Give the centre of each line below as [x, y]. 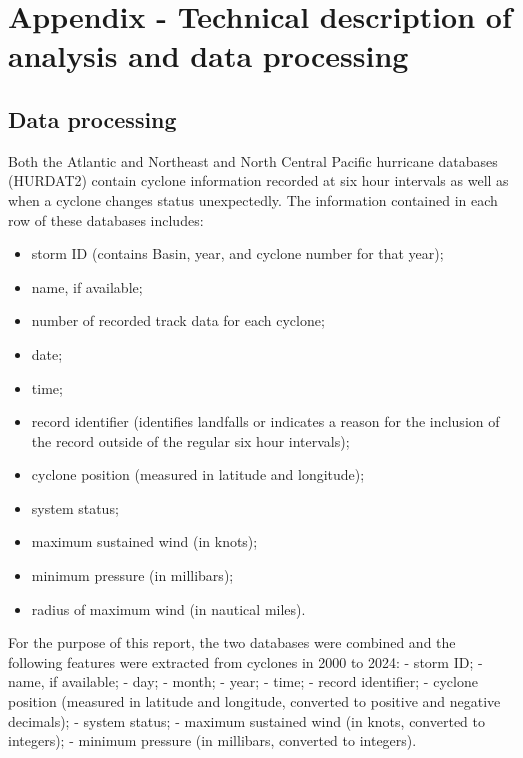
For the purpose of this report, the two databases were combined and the [232, 642]
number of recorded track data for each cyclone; [178, 320]
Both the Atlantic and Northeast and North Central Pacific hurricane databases [253, 160]
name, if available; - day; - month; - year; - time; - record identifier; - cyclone [243, 681]
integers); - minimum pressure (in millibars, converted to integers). [212, 740]
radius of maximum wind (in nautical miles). [168, 608]
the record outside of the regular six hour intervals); [190, 440]
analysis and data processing [208, 55]
